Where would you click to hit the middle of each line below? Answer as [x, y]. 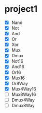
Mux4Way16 [24, 89]
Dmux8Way [23, 105]
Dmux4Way [23, 100]
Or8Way [20, 83]
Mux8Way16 [24, 94]
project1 [21, 9]
